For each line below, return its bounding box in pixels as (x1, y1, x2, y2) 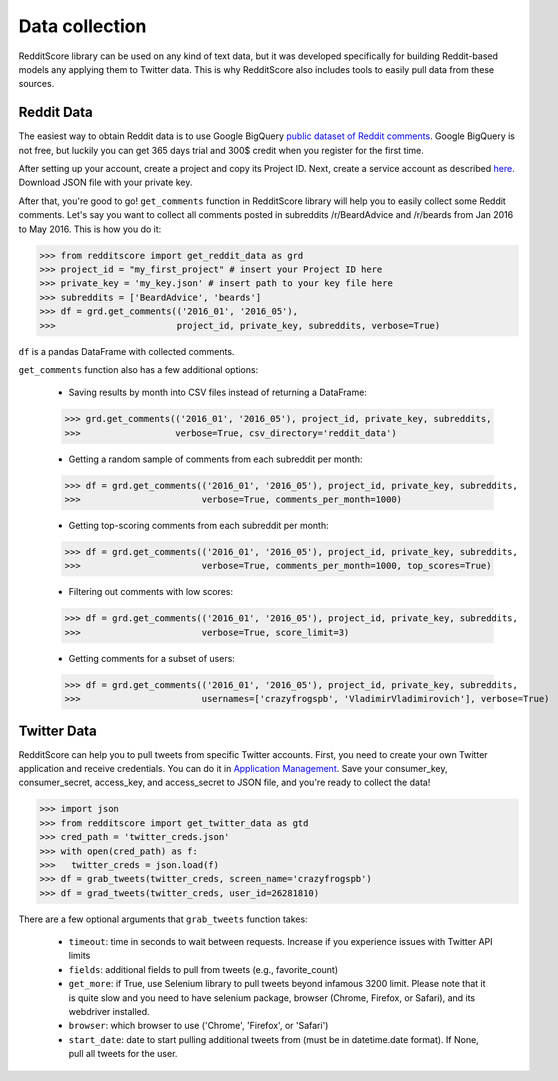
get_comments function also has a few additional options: (18, 363, 259, 375)
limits (68, 950, 91, 962)
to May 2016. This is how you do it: (18, 223, 162, 235)
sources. (18, 78, 55, 90)
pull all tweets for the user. (68, 1048, 178, 1060)
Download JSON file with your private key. (18, 176, 193, 189)
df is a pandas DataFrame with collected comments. (18, 345, 235, 357)
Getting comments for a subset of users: (68, 652, 235, 664)
